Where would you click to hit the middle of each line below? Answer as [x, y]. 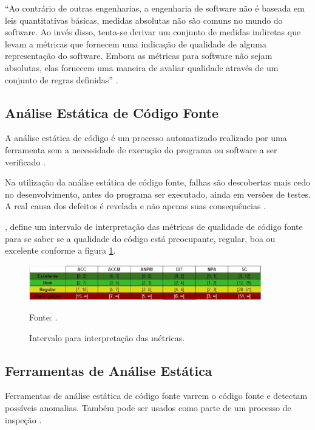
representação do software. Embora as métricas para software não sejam [139, 56]
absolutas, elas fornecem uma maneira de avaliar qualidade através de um [142, 67]
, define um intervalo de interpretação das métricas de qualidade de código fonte [154, 226]
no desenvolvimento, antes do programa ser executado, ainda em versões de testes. [158, 194]
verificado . [25, 161]
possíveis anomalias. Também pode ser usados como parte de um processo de [148, 408]
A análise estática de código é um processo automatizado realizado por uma [146, 138]
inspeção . [23, 419]
